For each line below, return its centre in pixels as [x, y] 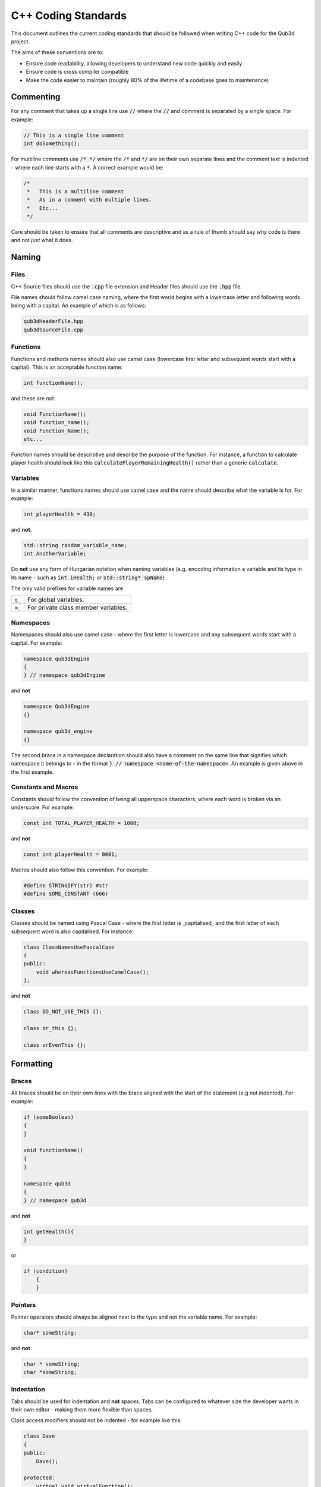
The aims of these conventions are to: [57, 52]
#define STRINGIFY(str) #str [66, 886]
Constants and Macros [45, 787]
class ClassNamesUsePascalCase [69, 947]
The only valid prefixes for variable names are [67, 588]
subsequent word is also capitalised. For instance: [72, 931]
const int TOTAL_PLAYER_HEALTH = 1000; [81, 823]
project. [21, 41]
